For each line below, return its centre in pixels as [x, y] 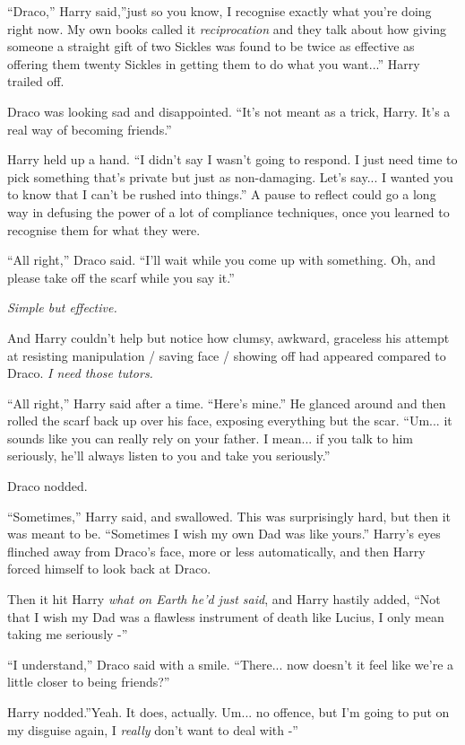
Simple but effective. [62, 307]
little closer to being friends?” [89, 682]
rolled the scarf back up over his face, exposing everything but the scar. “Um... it [230, 421]
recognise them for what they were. [104, 229]
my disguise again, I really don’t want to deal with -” [153, 729]
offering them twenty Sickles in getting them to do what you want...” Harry [214, 63]
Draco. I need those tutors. [80, 373]
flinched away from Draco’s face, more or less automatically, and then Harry [216, 551]
